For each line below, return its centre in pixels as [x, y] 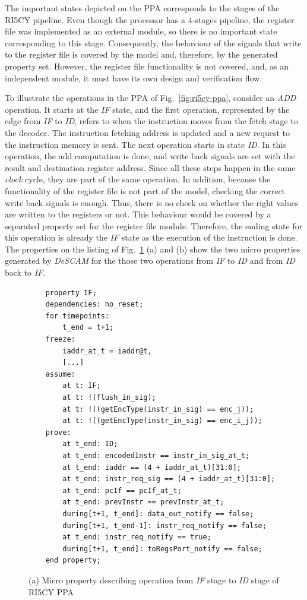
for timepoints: [77, 316]
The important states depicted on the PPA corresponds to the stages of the [142, 8]
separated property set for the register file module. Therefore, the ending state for [154, 225]
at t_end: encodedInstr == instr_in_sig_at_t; [156, 455]
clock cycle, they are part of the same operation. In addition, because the [138, 179]
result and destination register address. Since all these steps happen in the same [150, 167]
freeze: [60, 340]
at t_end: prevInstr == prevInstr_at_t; [143, 502]
